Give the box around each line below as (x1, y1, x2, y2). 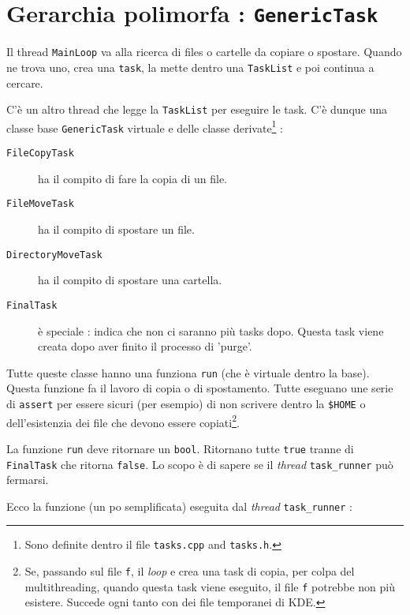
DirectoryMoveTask (6, 249, 102, 261)
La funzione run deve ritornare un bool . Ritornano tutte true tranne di (6, 440, 354, 456)
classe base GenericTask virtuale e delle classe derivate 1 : (6, 117, 284, 136)
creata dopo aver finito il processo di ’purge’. (38, 338, 252, 354)
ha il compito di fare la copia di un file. (38, 170, 228, 186)
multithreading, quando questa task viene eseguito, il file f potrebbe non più (24, 578, 395, 594)
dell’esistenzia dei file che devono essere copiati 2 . (6, 411, 240, 430)
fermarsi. (6, 471, 49, 488)
